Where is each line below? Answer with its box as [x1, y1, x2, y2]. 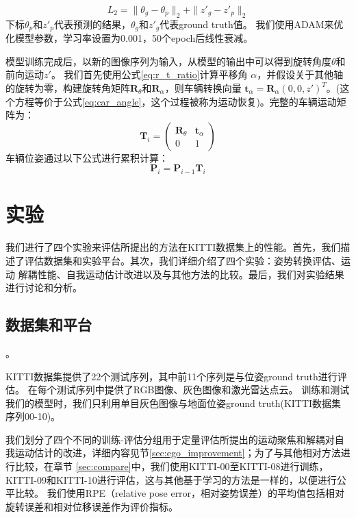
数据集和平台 [5, 314, 92, 335]
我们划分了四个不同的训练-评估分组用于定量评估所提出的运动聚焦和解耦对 [5, 432, 335, 446]
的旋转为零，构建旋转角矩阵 [5, 81, 130, 95]
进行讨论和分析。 [5, 280, 82, 295]
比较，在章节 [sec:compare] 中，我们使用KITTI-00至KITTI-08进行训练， [14, 459, 329, 473]
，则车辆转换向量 [164, 81, 242, 95]
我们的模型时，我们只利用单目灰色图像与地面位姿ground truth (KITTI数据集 [5, 395, 342, 410]
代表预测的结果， [53, 16, 131, 31]
